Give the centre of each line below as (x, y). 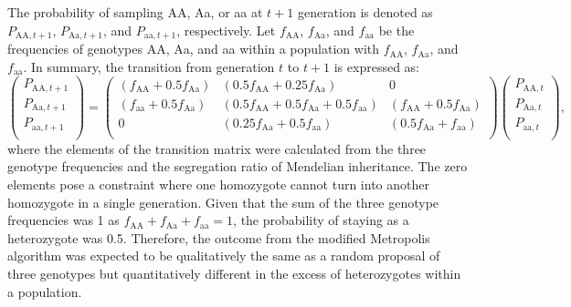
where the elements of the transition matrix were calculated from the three (217, 148)
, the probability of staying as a (321, 220)
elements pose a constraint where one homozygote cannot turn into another (218, 184)
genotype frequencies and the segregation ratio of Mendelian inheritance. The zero (238, 166)
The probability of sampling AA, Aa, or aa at (135, 12)
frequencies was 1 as (63, 220)
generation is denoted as (365, 12)
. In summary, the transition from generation (149, 66)
